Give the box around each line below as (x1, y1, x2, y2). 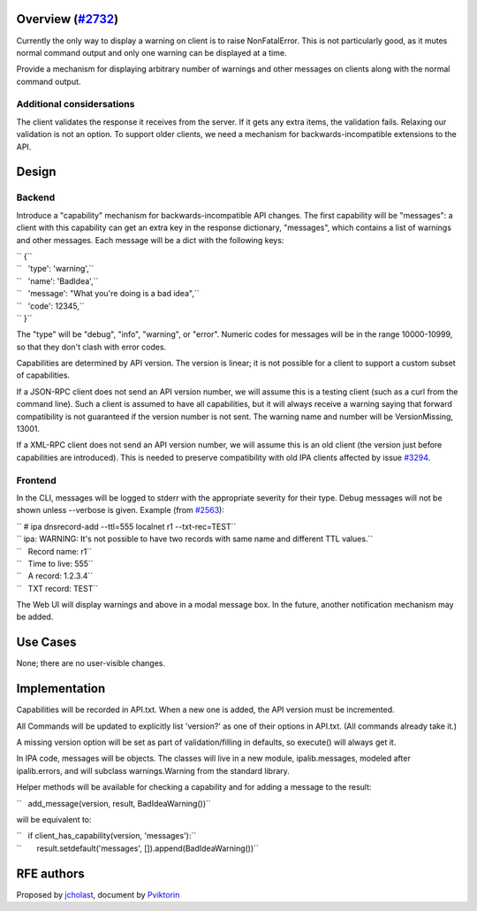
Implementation (16, 681, 106, 696)
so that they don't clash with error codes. (16, 341, 167, 352)
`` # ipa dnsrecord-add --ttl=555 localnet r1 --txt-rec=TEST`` (16, 521, 237, 532)
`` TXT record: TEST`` (16, 583, 99, 593)
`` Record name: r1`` (16, 546, 93, 556)
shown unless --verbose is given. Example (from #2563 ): (16, 505, 224, 516)
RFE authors (16, 866, 86, 881)
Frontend (16, 474, 57, 486)
